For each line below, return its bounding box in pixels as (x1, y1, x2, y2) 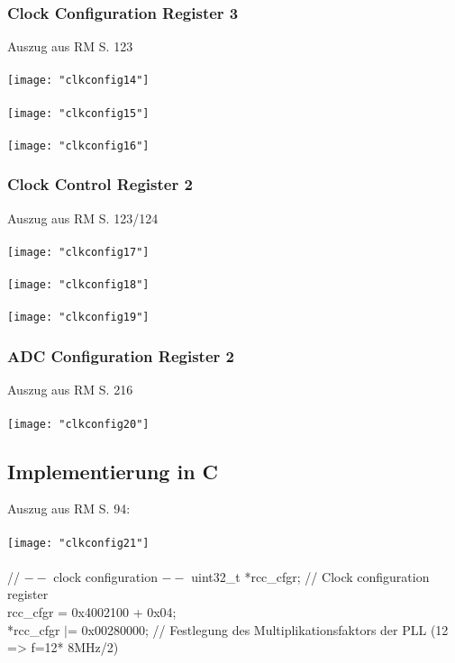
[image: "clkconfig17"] (7, 245, 150, 259)
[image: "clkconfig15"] (7, 106, 150, 120)
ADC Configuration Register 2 (7, 345, 234, 368)
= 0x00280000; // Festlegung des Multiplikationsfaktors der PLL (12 (67, 620, 449, 639)
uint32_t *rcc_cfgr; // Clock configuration (191, 567, 430, 586)
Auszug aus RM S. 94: (7, 499, 131, 518)
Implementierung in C (7, 457, 219, 485)
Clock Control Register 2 (7, 173, 193, 195)
